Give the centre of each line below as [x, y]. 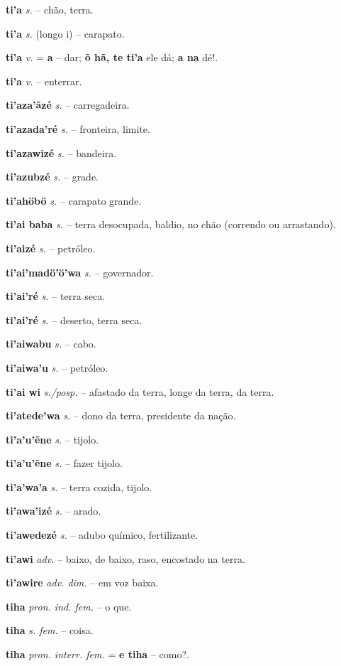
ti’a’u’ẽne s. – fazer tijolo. [64, 463]
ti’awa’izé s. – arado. [54, 511]
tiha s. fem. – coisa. [50, 630]
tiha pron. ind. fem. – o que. [69, 606]
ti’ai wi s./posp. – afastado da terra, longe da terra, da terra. [140, 391]
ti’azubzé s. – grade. [52, 177]
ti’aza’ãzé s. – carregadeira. [68, 105]
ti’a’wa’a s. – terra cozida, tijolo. [79, 487]
